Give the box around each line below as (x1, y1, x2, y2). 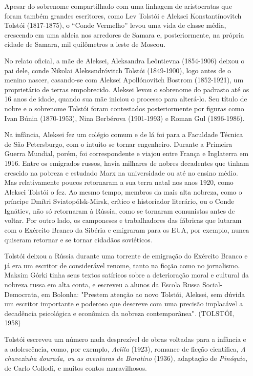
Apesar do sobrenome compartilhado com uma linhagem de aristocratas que (4, 1, 232, 11)
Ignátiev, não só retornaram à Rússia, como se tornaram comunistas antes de (4, 205, 235, 216)
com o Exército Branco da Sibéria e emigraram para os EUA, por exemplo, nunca (4, 225, 250, 235)
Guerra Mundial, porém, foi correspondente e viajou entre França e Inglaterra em (4, 148, 249, 158)
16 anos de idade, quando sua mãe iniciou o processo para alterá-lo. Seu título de (4, 94, 247, 104)
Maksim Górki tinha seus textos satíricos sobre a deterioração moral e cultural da (4, 270, 249, 280)
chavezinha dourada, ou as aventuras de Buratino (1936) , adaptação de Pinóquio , (4, 353, 248, 363)
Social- (202, 279, 223, 290)
